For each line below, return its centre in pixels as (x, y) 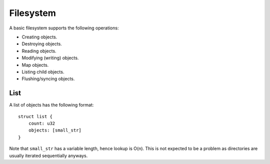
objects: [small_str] (55, 130)
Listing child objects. (43, 72)
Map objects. (35, 65)
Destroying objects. (42, 44)
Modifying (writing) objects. (50, 58)
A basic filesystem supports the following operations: (64, 28)
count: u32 (42, 123)
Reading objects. (39, 51)
